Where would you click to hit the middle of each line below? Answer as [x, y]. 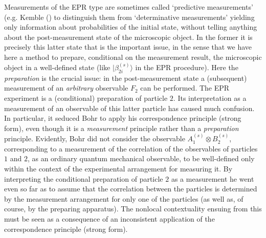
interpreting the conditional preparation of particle [84, 178]
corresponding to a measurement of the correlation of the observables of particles [131, 148]
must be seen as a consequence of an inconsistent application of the [109, 218]
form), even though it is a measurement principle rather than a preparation [121, 128]
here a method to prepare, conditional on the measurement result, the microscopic [133, 57]
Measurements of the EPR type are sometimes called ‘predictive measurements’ [129, 7]
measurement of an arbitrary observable [66, 88]
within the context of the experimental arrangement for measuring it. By [118, 168]
